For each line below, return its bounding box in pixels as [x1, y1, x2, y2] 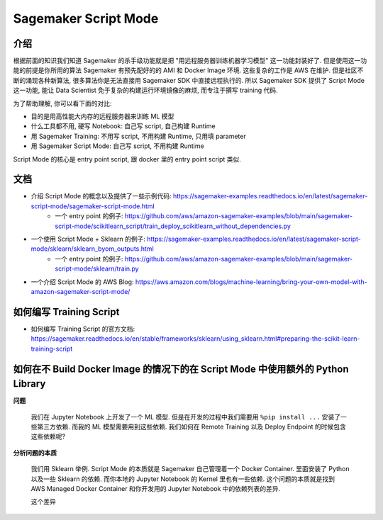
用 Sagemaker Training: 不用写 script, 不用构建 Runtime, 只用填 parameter [30, 132, 246, 140]
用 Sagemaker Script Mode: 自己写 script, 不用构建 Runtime [30, 142, 205, 150]
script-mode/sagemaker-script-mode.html [30, 202, 155, 210]
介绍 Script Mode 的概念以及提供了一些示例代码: [30, 192, 172, 200]
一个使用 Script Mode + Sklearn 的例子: [30, 234, 145, 244]
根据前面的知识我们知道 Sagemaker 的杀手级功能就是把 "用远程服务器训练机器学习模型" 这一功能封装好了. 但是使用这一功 [13, 57, 367, 65]
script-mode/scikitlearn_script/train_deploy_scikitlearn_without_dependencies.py [55, 222, 291, 230]
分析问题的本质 [13, 448, 57, 457]
